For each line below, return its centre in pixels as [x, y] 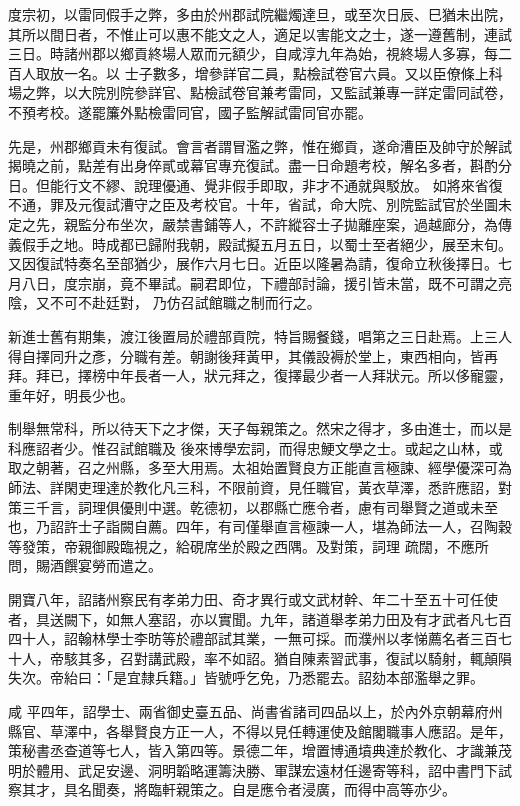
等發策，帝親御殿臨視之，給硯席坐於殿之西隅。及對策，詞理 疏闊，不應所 [248, 545]
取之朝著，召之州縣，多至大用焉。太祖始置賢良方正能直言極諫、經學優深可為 [260, 467]
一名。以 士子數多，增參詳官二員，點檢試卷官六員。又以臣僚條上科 [283, 72]
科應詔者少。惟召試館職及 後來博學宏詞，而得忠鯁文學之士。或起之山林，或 [255, 447]
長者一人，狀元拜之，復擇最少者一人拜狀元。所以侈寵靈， [322, 375]
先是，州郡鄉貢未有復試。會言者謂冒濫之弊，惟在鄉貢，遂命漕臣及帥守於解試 [260, 145]
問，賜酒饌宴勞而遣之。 [85, 565]
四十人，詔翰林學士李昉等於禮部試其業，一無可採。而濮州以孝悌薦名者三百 [253, 638]
